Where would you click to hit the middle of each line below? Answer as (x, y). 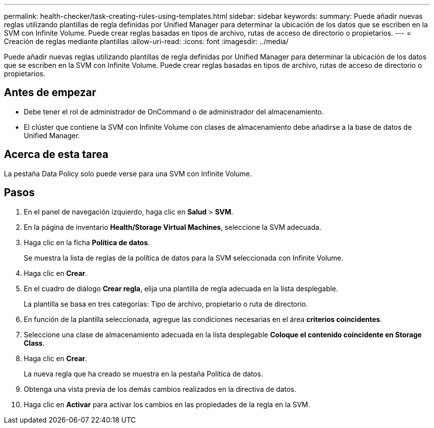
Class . (34, 343)
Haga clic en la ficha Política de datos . (87, 242)
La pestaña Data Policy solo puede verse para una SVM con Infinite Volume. (128, 173)
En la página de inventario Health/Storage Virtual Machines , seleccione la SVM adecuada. (173, 227)
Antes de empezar (50, 93)
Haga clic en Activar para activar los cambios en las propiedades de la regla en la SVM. (167, 404)
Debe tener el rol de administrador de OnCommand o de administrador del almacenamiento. (174, 111)
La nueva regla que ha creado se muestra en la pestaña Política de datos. (143, 374)
